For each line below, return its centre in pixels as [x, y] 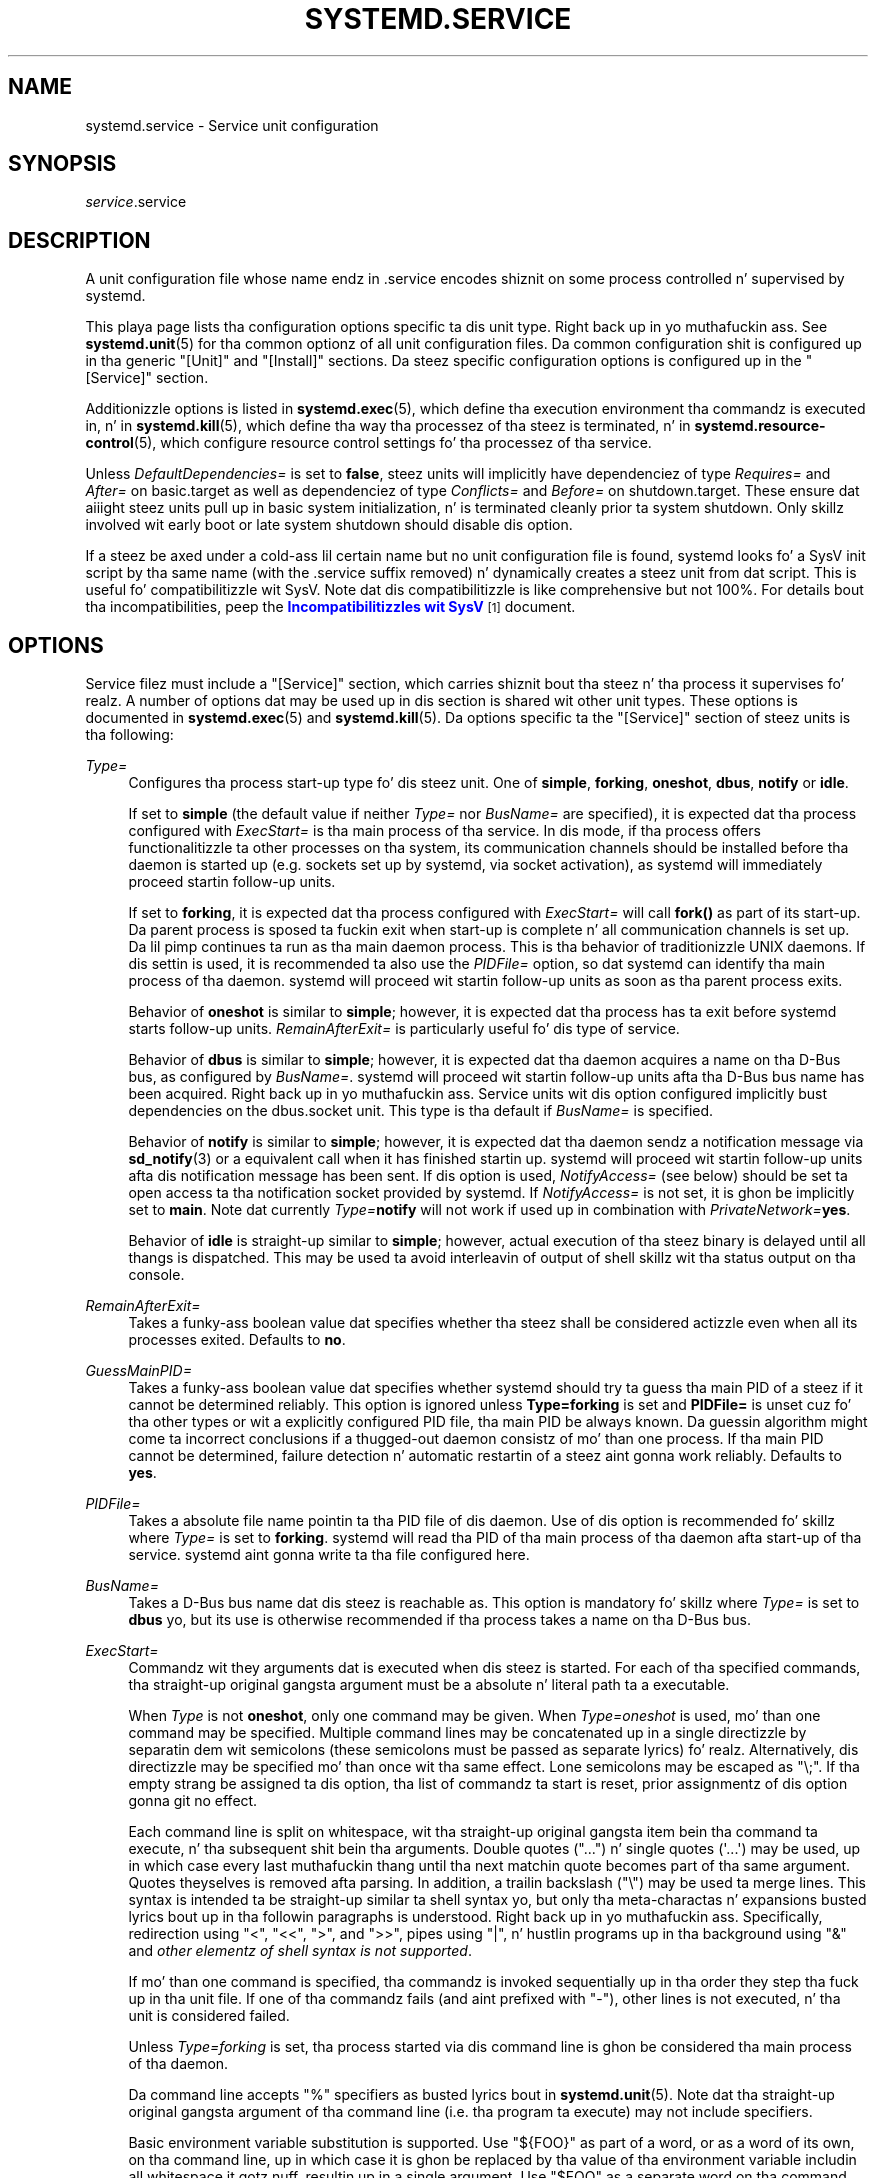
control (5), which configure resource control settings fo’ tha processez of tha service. [368, 443]
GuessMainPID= [138, 1371]
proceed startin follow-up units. [232, 882]
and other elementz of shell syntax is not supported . [300, 1951]
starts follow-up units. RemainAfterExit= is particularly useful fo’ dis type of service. [404, 1029]
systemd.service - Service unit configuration [232, 125]
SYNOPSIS [62, 164]
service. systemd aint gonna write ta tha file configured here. [329, 1555]
